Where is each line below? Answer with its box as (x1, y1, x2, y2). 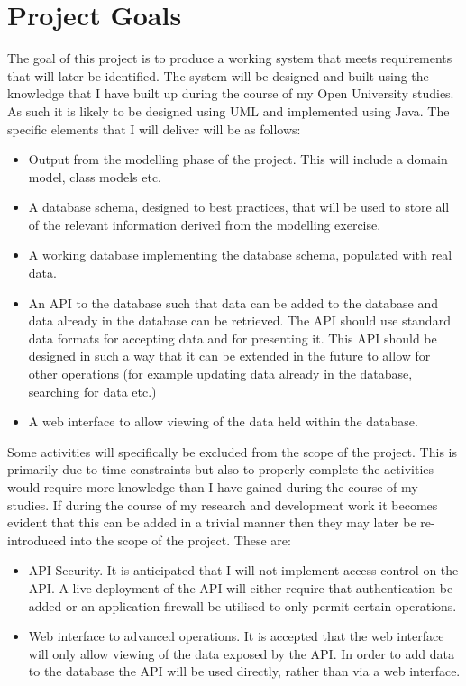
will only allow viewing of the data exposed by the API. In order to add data (28, 644, 454, 663)
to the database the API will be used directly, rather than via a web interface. (28, 662, 461, 681)
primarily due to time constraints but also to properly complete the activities (7, 460, 434, 479)
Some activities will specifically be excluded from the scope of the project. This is (7, 442, 457, 461)
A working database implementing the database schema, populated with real (28, 245, 452, 264)
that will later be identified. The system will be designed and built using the (7, 66, 429, 85)
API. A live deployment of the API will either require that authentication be (28, 578, 453, 597)
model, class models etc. (28, 167, 161, 186)
